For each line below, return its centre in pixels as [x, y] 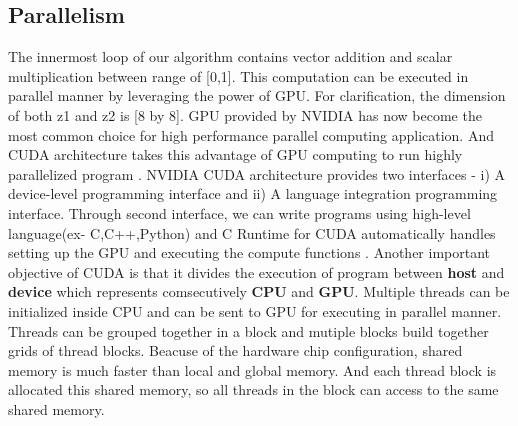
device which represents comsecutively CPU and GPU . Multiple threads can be [259, 291]
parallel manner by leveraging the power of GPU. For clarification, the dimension [257, 95]
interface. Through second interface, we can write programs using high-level [239, 212]
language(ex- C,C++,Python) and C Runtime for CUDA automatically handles [252, 232]
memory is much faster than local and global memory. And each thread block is [252, 369]
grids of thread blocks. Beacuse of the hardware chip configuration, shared [235, 350]
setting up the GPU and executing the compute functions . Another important [249, 252]
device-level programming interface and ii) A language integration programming [253, 193]
